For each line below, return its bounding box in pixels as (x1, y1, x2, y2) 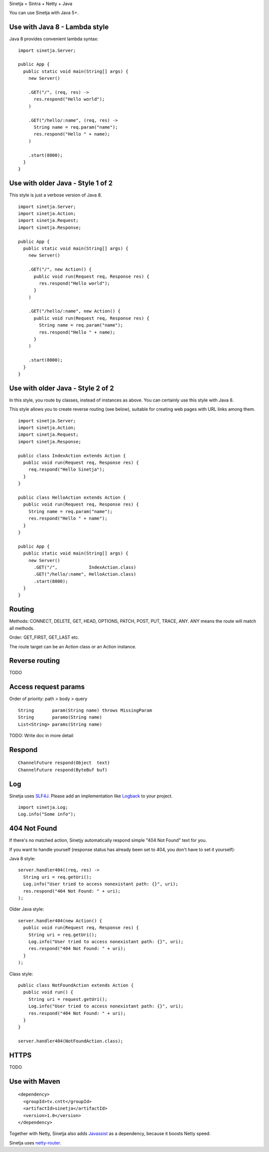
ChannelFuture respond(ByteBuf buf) (18, 767, 108, 772)
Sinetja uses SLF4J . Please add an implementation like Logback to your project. (9, 793, 173, 799)
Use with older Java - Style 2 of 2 (9, 384, 114, 392)
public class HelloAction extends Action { (18, 494, 126, 500)
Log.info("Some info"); (18, 811, 76, 817)
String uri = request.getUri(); (28, 996, 108, 1002)
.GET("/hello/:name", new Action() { (28, 308, 121, 314)
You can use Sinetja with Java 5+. (9, 10, 79, 16)
